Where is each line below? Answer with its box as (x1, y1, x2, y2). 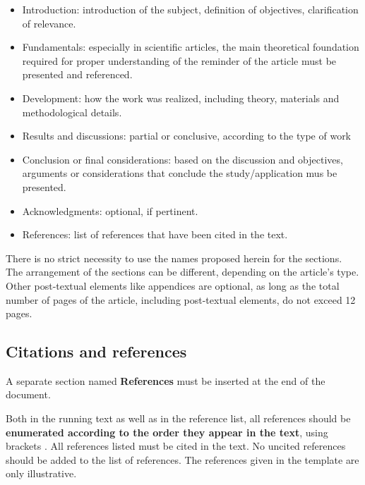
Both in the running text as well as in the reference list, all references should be (6, 411, 351, 426)
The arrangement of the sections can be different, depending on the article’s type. (6, 264, 359, 279)
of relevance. (22, 16, 76, 30)
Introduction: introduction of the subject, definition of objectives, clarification (22, 2, 359, 16)
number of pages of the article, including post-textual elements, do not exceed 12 (6, 292, 356, 307)
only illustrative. (6, 466, 77, 481)
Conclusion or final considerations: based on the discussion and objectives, (22, 152, 343, 166)
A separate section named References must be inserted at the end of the (6, 373, 325, 388)
